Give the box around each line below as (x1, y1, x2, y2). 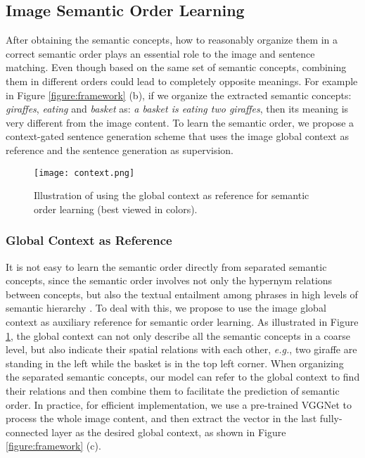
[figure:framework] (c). (6, 438, 101, 453)
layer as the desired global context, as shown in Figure (51, 424, 286, 439)
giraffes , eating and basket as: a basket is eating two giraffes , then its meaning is (6, 101, 349, 116)
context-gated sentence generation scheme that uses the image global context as (6, 129, 349, 144)
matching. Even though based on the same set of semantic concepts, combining (6, 60, 347, 75)
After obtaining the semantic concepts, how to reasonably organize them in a (6, 32, 338, 47)
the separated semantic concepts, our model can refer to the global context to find (6, 369, 360, 384)
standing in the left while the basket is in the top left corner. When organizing (6, 355, 344, 370)
